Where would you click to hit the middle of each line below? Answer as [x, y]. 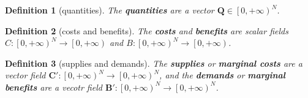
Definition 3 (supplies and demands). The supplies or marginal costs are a [154, 63]
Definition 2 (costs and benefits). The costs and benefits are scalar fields [147, 30]
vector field [25, 75]
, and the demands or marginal [222, 75]
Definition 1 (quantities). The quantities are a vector [110, 10]
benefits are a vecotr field [54, 87]
